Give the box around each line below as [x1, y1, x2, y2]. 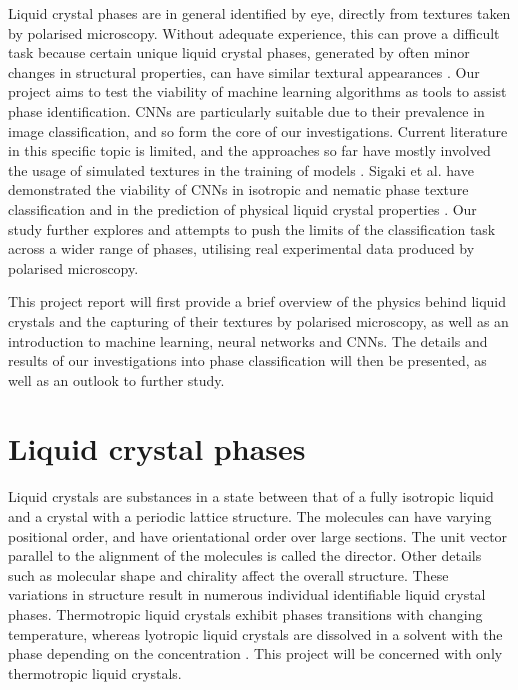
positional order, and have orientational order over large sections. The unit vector [8, 525, 508, 546]
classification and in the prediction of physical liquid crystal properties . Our [8, 198, 477, 219]
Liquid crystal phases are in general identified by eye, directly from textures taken [8, 3, 511, 23]
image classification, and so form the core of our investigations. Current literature [8, 120, 508, 141]
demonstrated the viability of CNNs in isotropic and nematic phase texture [8, 179, 469, 200]
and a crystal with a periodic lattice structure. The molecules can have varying [8, 506, 492, 526]
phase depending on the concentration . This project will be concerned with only [8, 643, 503, 664]
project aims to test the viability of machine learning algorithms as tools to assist [8, 81, 507, 102]
